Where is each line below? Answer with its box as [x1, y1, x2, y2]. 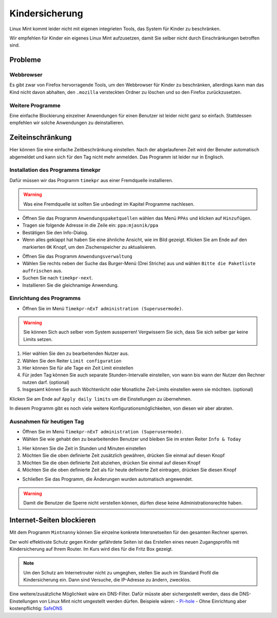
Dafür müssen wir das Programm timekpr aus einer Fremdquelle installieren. [9, 177, 173, 183]
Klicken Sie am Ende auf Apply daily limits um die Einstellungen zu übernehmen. [9, 395, 192, 402]
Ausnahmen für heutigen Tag [9, 418, 84, 425]
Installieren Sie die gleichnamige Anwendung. [22, 282, 119, 288]
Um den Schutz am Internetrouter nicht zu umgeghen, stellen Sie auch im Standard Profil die [23, 569, 219, 575]
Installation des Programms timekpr [9, 167, 101, 174]
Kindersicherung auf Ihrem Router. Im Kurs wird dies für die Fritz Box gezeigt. [9, 546, 173, 552]
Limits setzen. [23, 336, 53, 342]
